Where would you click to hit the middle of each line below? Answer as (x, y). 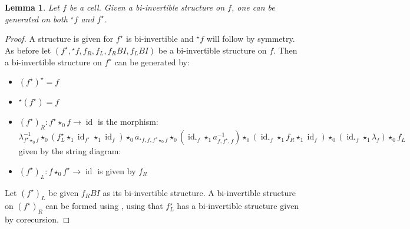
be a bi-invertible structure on (212, 50)
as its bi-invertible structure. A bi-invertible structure (199, 192)
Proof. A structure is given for (59, 39)
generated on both (36, 19)
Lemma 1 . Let (32, 7)
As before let (28, 50)
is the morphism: (128, 122)
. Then (285, 50)
